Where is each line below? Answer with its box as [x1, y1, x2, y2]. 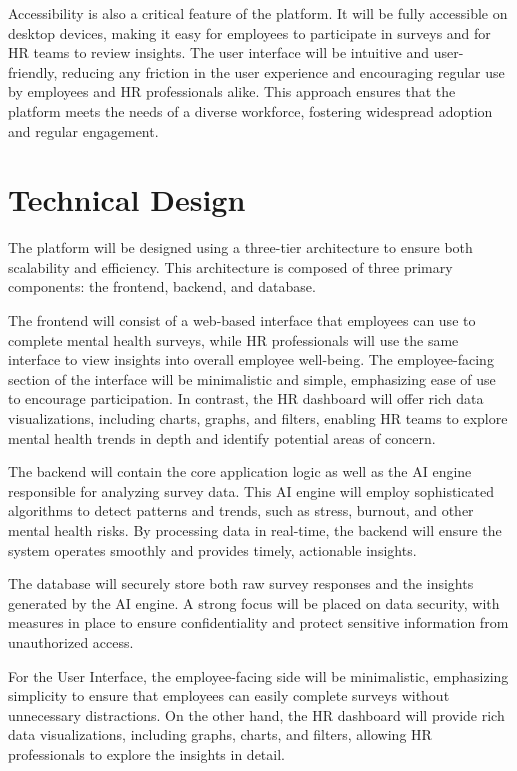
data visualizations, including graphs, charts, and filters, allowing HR [8, 724, 432, 745]
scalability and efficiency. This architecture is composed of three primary [8, 256, 453, 277]
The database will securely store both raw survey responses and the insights [8, 573, 474, 594]
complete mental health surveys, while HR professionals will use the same [8, 329, 459, 350]
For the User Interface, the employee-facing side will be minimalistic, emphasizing [8, 665, 509, 686]
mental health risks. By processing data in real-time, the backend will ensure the [8, 520, 502, 540]
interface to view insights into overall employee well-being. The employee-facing [8, 349, 494, 370]
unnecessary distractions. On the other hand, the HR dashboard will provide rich [8, 704, 505, 725]
